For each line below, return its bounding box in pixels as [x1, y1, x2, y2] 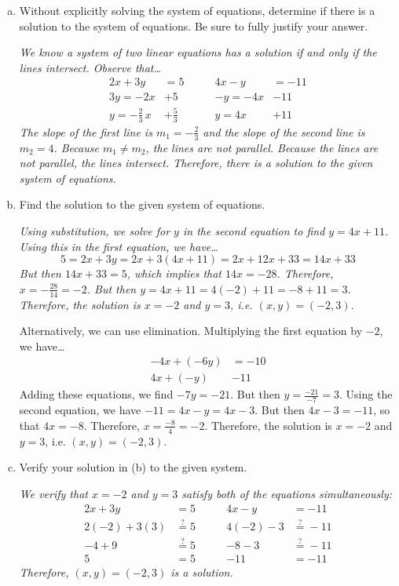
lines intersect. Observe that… [19, 59, 162, 75]
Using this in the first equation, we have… [19, 238, 218, 254]
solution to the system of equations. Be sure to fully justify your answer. [19, 17, 368, 34]
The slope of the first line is [19, 123, 152, 140]
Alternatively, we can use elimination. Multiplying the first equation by [19, 322, 363, 339]
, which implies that [126, 265, 221, 282]
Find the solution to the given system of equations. [19, 196, 265, 213]
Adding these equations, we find [19, 386, 174, 402]
